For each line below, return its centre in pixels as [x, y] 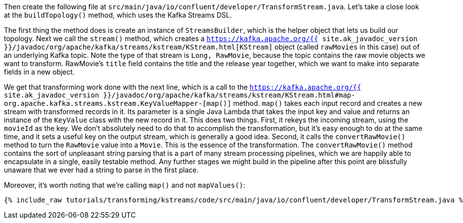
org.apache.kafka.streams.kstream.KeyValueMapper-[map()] [118, 103]
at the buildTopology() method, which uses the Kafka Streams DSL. [118, 15]
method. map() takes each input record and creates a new [328, 103]
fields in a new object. [39, 72]
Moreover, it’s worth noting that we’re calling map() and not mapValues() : [125, 185]
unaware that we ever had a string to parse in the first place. [101, 170]
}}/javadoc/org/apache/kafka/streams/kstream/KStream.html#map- [229, 95]
